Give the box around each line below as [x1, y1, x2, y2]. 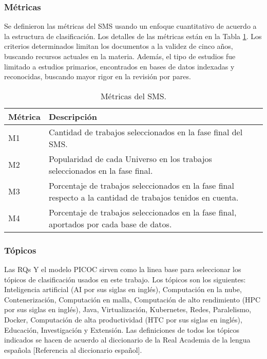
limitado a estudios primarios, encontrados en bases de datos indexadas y [4, 61, 235, 71]
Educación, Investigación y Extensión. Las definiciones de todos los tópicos [4, 324, 240, 335]
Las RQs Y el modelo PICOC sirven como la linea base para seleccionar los [4, 264, 241, 274]
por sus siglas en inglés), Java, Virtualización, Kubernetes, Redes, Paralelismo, [4, 304, 252, 315]
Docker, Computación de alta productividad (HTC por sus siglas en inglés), [4, 314, 242, 325]
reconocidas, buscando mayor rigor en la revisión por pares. [4, 71, 191, 82]
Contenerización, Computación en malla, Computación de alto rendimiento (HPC [4, 294, 261, 304]
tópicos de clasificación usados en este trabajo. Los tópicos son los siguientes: [4, 274, 246, 284]
